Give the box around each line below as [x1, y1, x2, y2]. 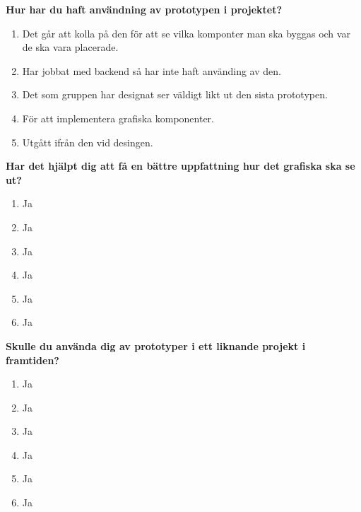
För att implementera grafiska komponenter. [22, 110, 214, 125]
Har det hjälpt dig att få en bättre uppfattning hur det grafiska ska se [6, 158, 355, 173]
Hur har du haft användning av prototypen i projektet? [6, 2, 283, 16]
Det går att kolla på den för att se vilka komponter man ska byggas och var [22, 25, 350, 40]
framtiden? [6, 352, 59, 367]
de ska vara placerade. [22, 40, 119, 54]
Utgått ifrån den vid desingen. [22, 134, 153, 149]
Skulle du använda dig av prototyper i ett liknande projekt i [6, 338, 306, 353]
